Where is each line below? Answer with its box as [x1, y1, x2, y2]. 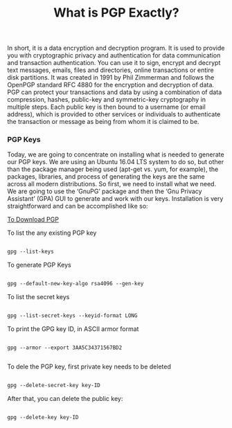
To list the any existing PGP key [7, 229, 97, 237]
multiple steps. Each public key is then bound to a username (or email [7, 102, 206, 112]
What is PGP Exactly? [53, 5, 180, 21]
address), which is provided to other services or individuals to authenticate [7, 110, 221, 118]
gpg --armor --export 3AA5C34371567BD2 [7, 344, 123, 351]
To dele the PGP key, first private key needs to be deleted [7, 362, 171, 371]
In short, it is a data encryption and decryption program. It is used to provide [7, 44, 225, 53]
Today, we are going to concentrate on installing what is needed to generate [7, 150, 224, 159]
